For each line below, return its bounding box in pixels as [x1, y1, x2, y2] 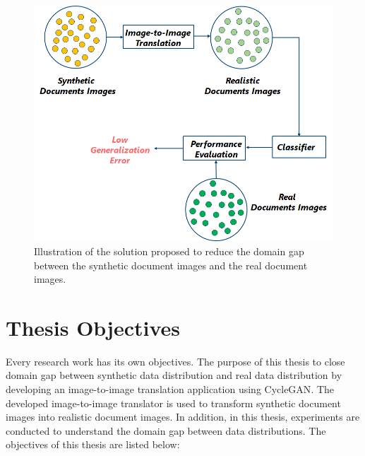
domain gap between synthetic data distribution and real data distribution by [6, 368, 342, 382]
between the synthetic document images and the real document [34, 257, 308, 272]
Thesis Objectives [6, 312, 181, 341]
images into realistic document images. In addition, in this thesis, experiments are [6, 409, 360, 424]
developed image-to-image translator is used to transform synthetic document [6, 395, 341, 410]
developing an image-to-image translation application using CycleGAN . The [6, 382, 335, 396]
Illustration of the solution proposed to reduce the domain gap [34, 243, 304, 258]
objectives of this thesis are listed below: [6, 437, 180, 452]
